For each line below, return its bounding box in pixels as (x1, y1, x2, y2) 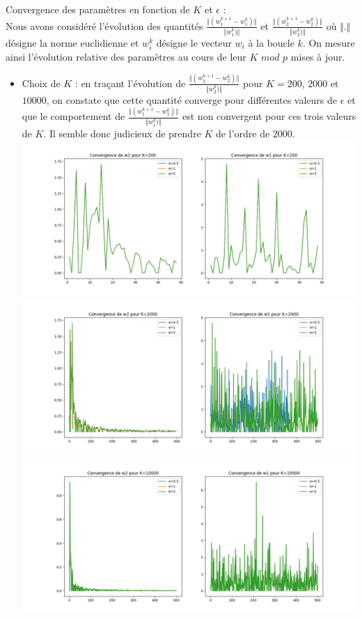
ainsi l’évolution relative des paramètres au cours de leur (6, 49, 246, 63)
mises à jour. (290, 49, 345, 63)
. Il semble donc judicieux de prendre (43, 125, 201, 140)
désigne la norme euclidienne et (6, 35, 139, 49)
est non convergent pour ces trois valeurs (182, 109, 356, 123)
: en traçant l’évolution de (74, 75, 186, 90)
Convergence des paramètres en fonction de (6, 2, 190, 16)
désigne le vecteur (156, 35, 232, 49)
